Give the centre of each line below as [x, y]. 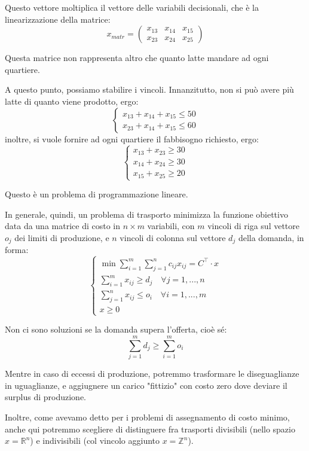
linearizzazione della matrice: [58, 19]
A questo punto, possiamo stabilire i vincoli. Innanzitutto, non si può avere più [149, 89]
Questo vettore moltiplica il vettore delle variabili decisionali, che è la [132, 7]
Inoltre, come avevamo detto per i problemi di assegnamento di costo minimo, [147, 417]
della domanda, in [271, 237]
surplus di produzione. [45, 397]
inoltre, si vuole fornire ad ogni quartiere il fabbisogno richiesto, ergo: [132, 138]
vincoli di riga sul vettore [253, 226]
